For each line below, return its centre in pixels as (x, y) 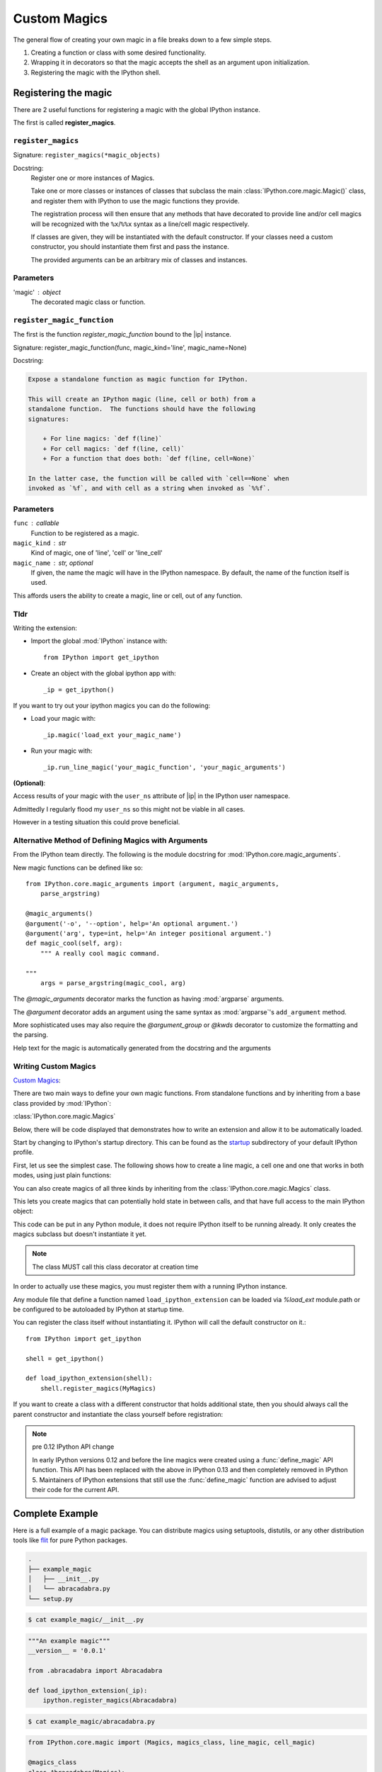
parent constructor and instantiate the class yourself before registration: (118, 1414)
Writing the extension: (45, 628)
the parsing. (31, 1035)
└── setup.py (51, 1599)
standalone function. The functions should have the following (142, 409)
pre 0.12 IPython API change (73, 1447)
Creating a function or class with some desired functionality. (118, 52)
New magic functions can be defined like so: (78, 868)
